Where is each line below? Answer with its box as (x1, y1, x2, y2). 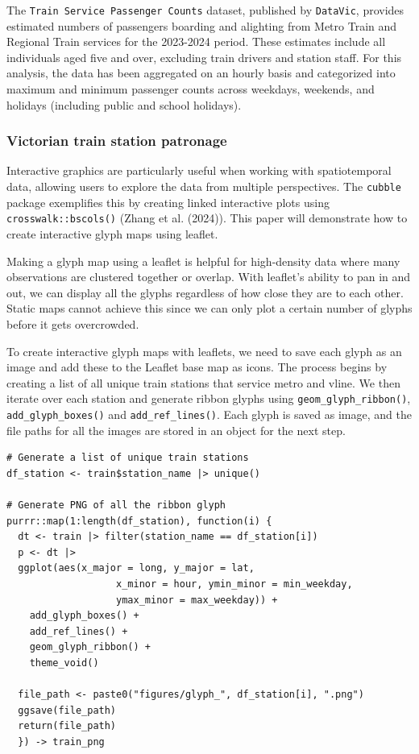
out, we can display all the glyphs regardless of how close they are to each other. (6, 284, 404, 300)
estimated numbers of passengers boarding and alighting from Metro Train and (6, 17, 397, 34)
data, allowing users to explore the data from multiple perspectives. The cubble (6, 178, 401, 195)
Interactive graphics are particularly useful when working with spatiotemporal (6, 162, 392, 179)
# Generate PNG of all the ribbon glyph (6, 499, 226, 511)
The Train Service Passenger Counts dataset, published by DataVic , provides (6, 2, 404, 18)
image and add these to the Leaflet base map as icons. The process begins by (6, 358, 388, 375)
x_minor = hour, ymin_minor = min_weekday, (116, 578, 353, 590)
